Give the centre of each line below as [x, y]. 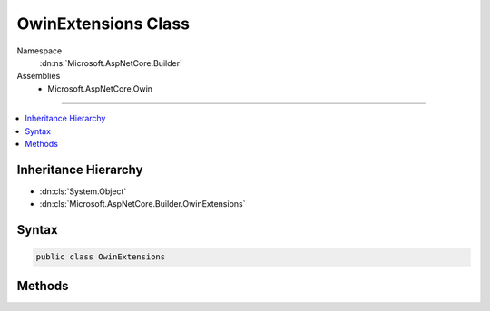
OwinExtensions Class [103, 24]
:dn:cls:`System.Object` [83, 191]
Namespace [39, 51]
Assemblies [39, 76]
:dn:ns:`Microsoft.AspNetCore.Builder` [111, 63]
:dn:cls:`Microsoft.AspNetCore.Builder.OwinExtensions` [142, 204]
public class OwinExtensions [101, 257]
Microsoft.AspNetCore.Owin [100, 88]
